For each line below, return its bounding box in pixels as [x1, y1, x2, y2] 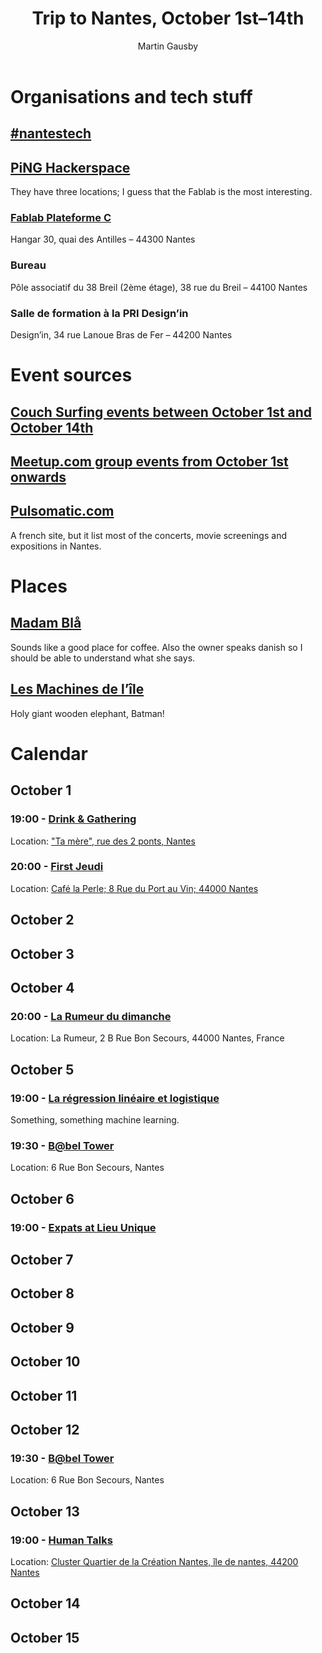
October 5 [10, 1061, 75, 1078]
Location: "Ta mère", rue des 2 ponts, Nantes [10, 835, 196, 847]
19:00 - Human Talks [10, 1533, 113, 1547]
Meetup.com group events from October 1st [10, 453, 289, 470]
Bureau [10, 258, 47, 272]
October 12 [10, 1421, 80, 1438]
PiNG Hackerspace [10, 159, 131, 176]
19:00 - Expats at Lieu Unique [10, 1220, 157, 1234]
